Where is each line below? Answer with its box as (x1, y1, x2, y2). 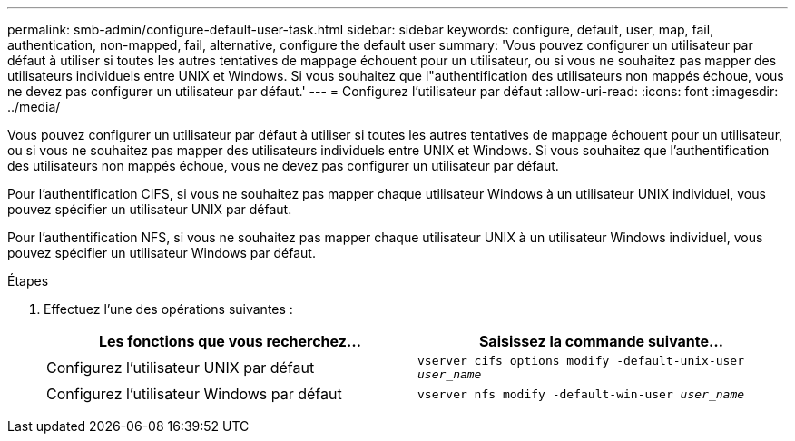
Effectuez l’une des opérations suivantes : (44, 301, 293, 317)
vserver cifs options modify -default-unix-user (417, 354, 745, 367)
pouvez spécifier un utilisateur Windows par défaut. (7, 245, 316, 260)
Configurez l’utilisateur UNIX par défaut (46, 358, 315, 377)
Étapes (7, 273, 49, 289)
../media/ (7, 99, 61, 114)
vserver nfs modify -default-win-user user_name (417, 387, 745, 401)
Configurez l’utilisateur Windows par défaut (46, 385, 342, 403)
